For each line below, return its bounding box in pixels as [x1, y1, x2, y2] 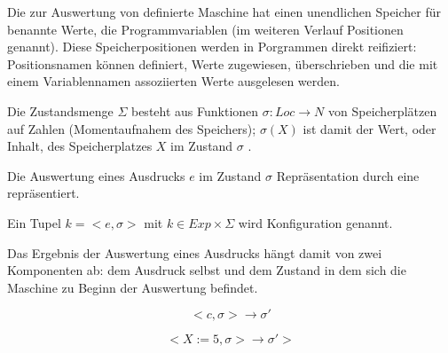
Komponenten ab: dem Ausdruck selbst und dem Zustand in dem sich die [7, 261, 406, 279]
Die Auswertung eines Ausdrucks [7, 166, 185, 184]
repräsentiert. [7, 184, 80, 202]
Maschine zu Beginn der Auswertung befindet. [7, 278, 258, 296]
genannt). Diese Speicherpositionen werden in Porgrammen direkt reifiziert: [7, 37, 417, 56]
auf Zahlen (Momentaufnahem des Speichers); [7, 119, 256, 137]
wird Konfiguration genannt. [238, 213, 393, 231]
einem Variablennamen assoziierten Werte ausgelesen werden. [7, 72, 340, 90]
